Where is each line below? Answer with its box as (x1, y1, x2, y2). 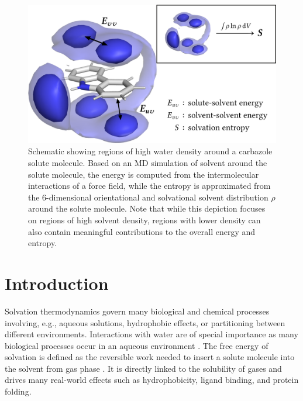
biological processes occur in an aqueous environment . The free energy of (5, 339, 268, 351)
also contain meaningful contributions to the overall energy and (28, 225, 256, 237)
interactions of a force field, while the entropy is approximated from (28, 179, 271, 192)
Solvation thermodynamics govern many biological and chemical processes (5, 305, 270, 317)
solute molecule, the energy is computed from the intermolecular (28, 168, 259, 180)
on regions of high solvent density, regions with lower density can (28, 214, 261, 226)
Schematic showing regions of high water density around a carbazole (28, 145, 273, 157)
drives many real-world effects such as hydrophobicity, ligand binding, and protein (5, 374, 299, 386)
